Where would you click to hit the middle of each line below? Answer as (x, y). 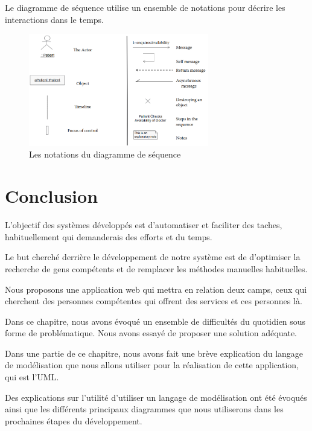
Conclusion (52, 196)
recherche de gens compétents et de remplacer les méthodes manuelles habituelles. (156, 268)
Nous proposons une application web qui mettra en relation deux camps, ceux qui (156, 289)
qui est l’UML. (32, 377)
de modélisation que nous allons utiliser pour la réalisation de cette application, (152, 365)
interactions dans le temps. (54, 19)
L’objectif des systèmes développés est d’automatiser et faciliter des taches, (144, 225)
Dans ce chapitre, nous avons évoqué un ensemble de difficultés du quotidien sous (155, 321)
